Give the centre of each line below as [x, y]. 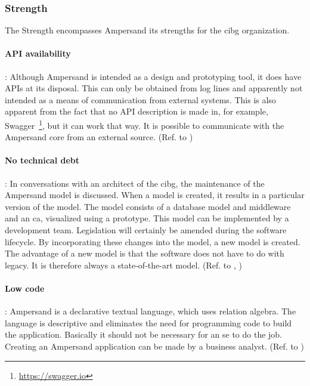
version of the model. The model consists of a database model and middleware [148, 206]
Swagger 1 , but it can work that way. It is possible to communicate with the [145, 124]
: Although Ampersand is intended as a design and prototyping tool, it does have [153, 76]
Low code [25, 288]
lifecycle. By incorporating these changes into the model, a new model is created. [153, 241]
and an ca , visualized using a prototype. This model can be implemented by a [147, 218]
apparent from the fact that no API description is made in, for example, [137, 111]
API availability [38, 53]
